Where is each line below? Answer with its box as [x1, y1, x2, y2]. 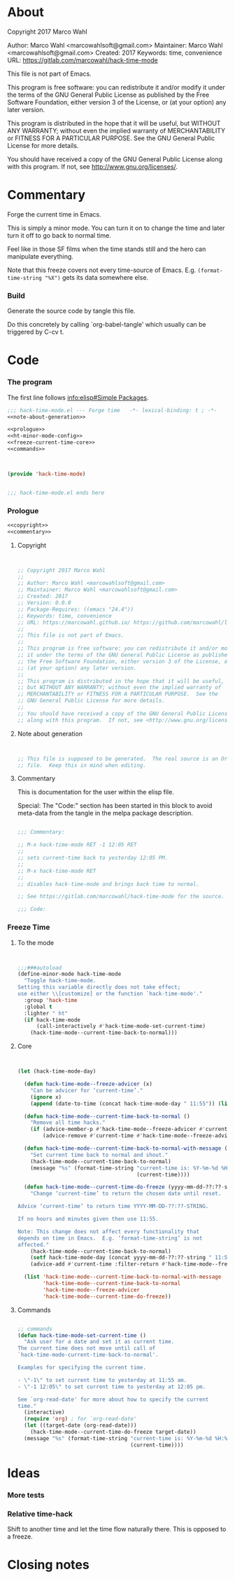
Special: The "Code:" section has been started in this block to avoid [17, 801, 213, 810]
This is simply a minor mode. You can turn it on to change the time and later [7, 224, 225, 232]
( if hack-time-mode [24, 1016, 80, 1024]
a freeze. [7, 1533, 33, 1541]
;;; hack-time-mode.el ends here [7, 489, 105, 496]
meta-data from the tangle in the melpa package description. [17, 809, 194, 818]
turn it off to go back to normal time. [7, 231, 112, 239]
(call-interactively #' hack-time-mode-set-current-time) [36, 1023, 206, 1030]
